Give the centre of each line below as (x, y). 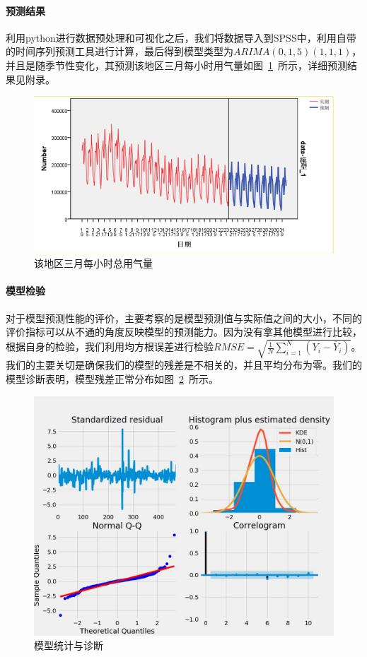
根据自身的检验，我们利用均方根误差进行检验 (110, 347)
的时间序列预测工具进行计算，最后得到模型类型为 (120, 51)
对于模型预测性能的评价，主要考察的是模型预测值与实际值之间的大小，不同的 (184, 318)
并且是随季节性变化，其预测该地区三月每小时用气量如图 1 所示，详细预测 (176, 65)
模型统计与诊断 (69, 645)
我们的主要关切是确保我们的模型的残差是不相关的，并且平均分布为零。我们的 (184, 365)
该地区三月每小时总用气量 (93, 263)
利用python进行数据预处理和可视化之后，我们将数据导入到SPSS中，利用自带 (181, 37)
